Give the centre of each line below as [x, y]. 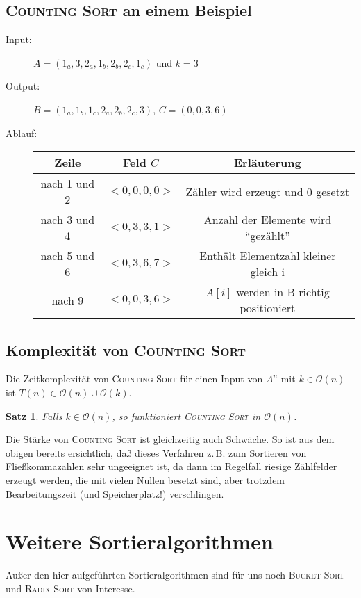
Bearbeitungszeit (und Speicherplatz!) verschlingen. [115, 493]
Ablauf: [22, 132]
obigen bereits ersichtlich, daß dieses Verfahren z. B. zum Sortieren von [156, 452]
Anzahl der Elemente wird [268, 220]
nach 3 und [68, 220]
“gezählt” [267, 236]
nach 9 [68, 300]
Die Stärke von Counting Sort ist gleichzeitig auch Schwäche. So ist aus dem [170, 439]
